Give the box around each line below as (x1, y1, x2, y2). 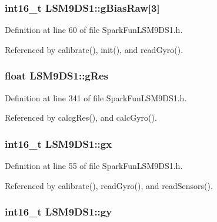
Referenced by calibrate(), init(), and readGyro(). (5, 43, 183, 55)
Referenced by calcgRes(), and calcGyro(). (5, 111, 157, 124)
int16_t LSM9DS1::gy (5, 204, 112, 219)
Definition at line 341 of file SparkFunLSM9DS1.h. (5, 91, 187, 104)
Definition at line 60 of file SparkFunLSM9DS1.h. (5, 24, 183, 36)
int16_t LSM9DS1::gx (5, 136, 112, 151)
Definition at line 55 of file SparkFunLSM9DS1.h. (5, 160, 183, 172)
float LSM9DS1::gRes (5, 68, 108, 83)
